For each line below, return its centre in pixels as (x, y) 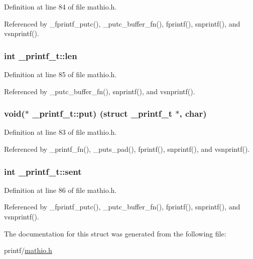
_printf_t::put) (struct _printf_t (102, 113)
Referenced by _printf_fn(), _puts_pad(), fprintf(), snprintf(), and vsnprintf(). (127, 149)
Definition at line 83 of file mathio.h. (60, 132)
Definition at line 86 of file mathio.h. (60, 190)
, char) (193, 113)
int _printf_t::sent (43, 171)
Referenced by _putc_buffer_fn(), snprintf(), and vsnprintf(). (100, 91)
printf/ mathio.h (28, 250)
